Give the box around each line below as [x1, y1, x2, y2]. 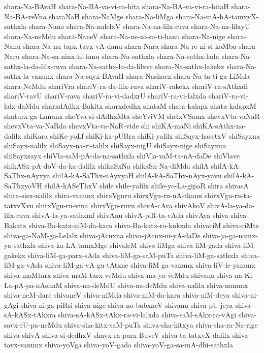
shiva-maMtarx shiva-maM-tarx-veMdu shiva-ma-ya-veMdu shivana [4, 270, 215, 280]
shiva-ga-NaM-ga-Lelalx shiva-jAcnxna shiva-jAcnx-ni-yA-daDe [4, 230, 201, 240]
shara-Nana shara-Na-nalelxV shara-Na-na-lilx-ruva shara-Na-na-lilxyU [28, 21, 250, 31]
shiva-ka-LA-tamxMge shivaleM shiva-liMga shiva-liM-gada [38, 240, 223, 250]
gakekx [4, 249, 25, 260]
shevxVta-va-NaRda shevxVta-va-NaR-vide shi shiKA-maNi [4, 120, 191, 131]
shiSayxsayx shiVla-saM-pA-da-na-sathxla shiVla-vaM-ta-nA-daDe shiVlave [4, 150, 240, 161]
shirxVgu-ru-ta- [204, 190, 252, 201]
